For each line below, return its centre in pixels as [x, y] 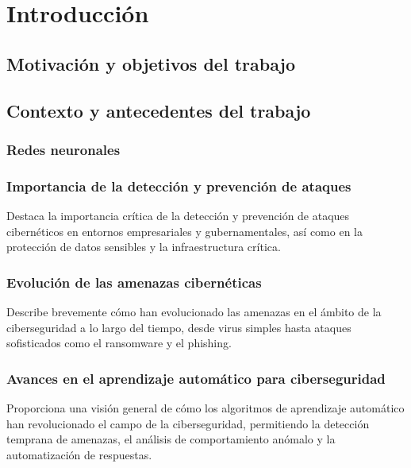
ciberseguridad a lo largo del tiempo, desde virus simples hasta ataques [179, 327]
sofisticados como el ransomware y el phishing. [119, 343]
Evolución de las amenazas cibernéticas [134, 282]
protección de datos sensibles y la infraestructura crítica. [144, 247]
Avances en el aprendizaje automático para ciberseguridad [196, 378]
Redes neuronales [63, 149]
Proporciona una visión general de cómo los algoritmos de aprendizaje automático [205, 408]
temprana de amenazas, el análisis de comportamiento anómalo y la [171, 439]
